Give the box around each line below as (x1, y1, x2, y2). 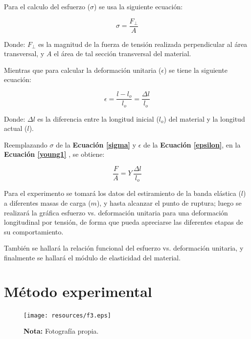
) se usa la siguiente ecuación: (94, 1, 183, 11)
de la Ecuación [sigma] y (56, 139, 137, 149)
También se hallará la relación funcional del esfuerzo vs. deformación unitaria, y (4, 243, 244, 253)
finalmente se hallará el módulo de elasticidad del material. (4, 253, 181, 262)
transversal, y (4, 48, 45, 59)
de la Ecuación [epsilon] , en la (143, 139, 241, 149)
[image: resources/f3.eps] (23, 312, 111, 319)
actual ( (4, 123, 27, 133)
